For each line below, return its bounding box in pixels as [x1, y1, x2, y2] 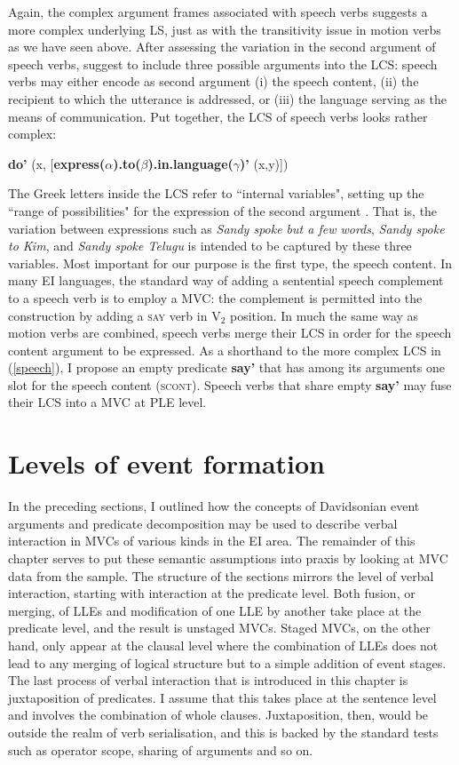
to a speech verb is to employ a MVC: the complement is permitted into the [8, 288, 423, 307]
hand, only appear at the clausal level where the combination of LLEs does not [8, 635, 439, 654]
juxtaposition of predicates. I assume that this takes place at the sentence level [8, 688, 437, 706]
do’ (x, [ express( [8, 154, 106, 172]
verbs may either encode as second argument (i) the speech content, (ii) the [8, 72, 419, 91]
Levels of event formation [8, 445, 325, 482]
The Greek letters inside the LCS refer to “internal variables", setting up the [8, 184, 424, 203]
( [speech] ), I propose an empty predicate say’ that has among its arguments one [8, 358, 445, 377]
